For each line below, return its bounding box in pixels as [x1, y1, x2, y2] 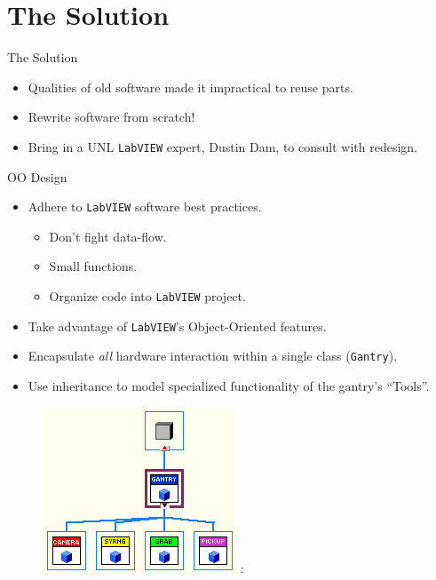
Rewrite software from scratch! [28, 107, 195, 126]
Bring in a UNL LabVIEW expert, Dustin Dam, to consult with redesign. [28, 137, 418, 155]
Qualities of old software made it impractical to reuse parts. [28, 77, 353, 96]
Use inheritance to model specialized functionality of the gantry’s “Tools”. [28, 376, 430, 394]
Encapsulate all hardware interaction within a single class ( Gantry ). [28, 346, 398, 365]
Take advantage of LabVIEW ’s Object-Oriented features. [28, 316, 327, 335]
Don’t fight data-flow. [49, 226, 167, 245]
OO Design [7, 167, 67, 186]
